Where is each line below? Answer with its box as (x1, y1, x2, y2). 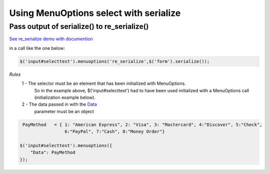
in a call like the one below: (9, 45, 65, 51)
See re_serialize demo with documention (9, 36, 93, 42)
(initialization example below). (34, 94, 96, 100)
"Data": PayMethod (30, 150, 75, 156)
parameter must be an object (34, 108, 94, 114)
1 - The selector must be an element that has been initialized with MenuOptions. (21, 80, 186, 87)
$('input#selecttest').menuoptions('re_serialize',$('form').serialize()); (19, 58, 210, 64)
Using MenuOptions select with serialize (9, 7, 181, 18)
